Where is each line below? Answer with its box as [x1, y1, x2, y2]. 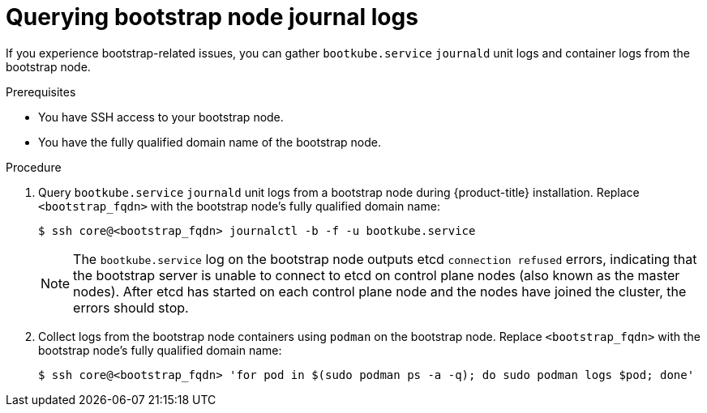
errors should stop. [73, 299, 189, 316]
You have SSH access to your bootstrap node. [38, 109, 284, 124]
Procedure [6, 160, 62, 174]
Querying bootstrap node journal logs [6, 3, 418, 31]
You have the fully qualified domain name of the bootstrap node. [38, 134, 381, 149]
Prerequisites [6, 84, 76, 99]
